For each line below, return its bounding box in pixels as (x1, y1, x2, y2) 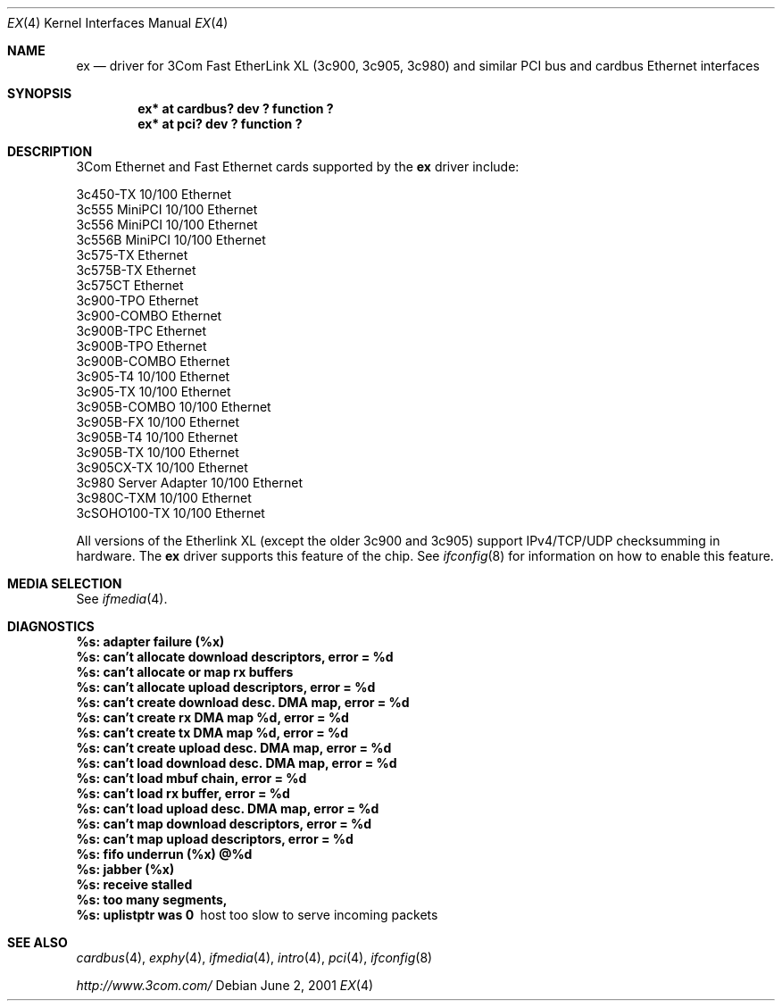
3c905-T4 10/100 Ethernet (76, 369, 230, 384)
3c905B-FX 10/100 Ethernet (76, 414, 240, 429)
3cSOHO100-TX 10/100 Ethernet (76, 505, 265, 521)
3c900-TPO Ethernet (76, 293, 199, 308)
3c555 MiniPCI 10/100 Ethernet (76, 202, 258, 217)
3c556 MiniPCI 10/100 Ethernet (76, 217, 258, 232)
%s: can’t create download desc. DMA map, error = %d (76, 695, 410, 710)
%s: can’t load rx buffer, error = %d (76, 786, 290, 801)
